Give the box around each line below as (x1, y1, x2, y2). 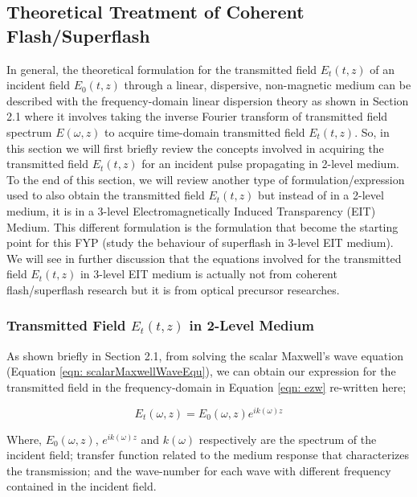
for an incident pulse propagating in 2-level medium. (141, 155, 399, 172)
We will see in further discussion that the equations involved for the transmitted (6, 249, 402, 266)
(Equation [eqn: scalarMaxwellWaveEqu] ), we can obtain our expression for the (6, 363, 396, 380)
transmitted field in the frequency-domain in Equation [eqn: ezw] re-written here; (6, 378, 407, 395)
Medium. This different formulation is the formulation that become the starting (6, 218, 399, 235)
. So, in (354, 123, 390, 140)
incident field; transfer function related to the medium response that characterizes (6, 446, 410, 463)
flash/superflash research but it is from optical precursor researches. (6, 281, 340, 298)
